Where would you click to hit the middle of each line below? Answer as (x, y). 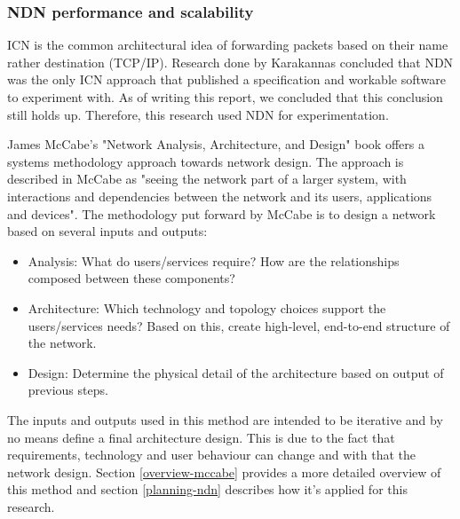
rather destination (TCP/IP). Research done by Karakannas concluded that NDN (230, 62)
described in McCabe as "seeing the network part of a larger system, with (207, 179)
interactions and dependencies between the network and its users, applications (220, 196)
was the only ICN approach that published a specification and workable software (226, 79)
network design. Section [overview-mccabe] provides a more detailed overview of (224, 472)
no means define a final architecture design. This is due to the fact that (201, 437)
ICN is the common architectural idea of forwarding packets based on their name (228, 45)
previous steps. (68, 390)
